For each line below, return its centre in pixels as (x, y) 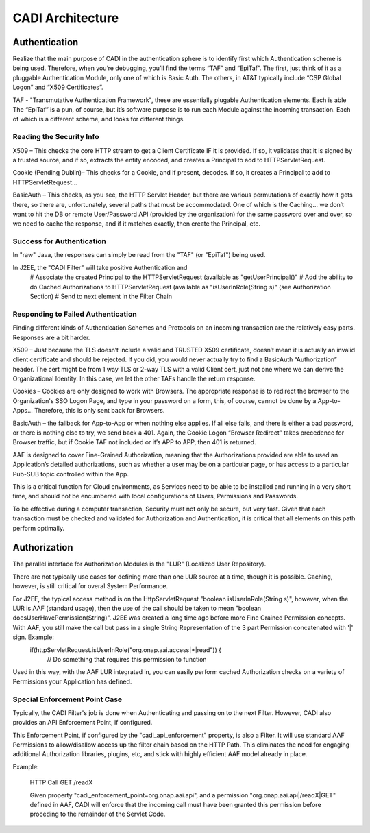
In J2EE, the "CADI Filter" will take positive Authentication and (100, 267)
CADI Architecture (66, 18)
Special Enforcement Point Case (67, 699)
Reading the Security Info (56, 137)
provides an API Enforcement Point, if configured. (83, 723)
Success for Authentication (59, 241)
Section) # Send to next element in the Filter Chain (101, 296)
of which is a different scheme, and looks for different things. (99, 119)
